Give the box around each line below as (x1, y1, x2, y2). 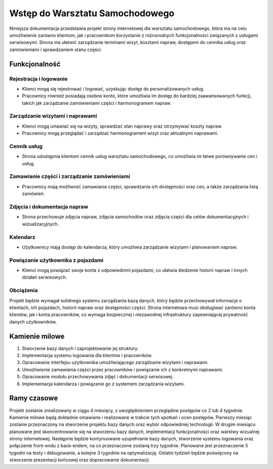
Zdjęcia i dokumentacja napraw (9, 203, 88, 210)
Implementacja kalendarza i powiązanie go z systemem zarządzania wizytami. (22, 380, 185, 387)
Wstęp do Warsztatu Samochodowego (9, 8, 174, 19)
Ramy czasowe (9, 394, 58, 403)
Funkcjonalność (9, 60, 61, 68)
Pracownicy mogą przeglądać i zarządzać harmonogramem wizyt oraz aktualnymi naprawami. (22, 130, 219, 136)
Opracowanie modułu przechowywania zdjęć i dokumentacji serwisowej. (22, 374, 174, 380)
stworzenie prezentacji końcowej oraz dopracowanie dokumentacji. (9, 457, 150, 463)
